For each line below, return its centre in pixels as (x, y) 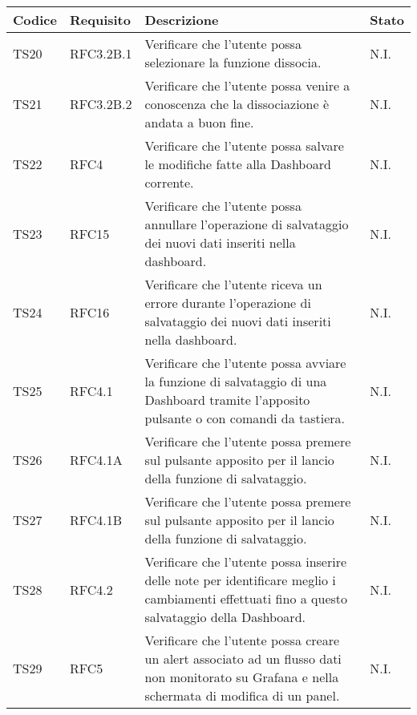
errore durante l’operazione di (228, 303)
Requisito (100, 20)
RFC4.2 (91, 589)
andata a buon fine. (199, 122)
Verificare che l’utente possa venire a (247, 85)
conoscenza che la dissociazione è (237, 104)
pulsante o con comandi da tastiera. (245, 418)
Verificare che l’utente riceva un (233, 284)
